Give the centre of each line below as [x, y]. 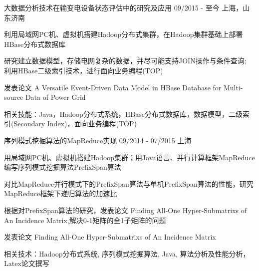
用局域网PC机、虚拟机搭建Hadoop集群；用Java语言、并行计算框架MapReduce [129, 157]
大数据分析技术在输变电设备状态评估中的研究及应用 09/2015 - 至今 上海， [124, 7]
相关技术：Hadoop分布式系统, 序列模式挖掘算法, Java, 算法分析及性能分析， [127, 253]
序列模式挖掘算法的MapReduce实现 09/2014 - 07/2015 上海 [98, 140]
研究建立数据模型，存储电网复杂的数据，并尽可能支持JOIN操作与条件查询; [125, 61]
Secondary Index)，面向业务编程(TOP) [75, 124]
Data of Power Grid [55, 97]
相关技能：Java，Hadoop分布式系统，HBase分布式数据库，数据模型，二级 [124, 114]
